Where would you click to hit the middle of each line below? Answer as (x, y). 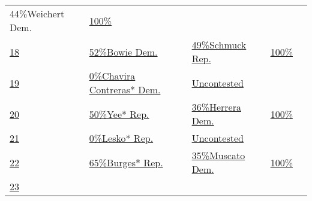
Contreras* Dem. (125, 89)
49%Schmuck (219, 45)
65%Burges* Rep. (126, 162)
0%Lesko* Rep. (121, 138)
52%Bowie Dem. (123, 51)
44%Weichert (37, 13)
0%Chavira (112, 76)
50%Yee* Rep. (119, 114)
